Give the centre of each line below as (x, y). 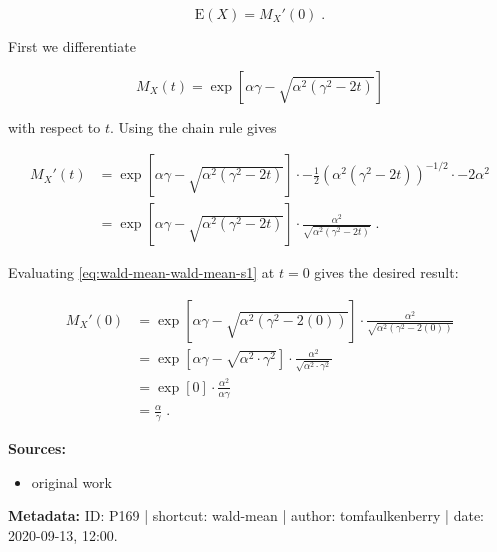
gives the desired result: (386, 272)
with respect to (54, 126)
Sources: (37, 447)
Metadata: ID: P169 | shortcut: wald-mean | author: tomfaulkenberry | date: (246, 515)
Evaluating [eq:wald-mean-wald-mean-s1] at (141, 272)
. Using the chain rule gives (193, 126)
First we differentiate (72, 46)
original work (72, 481)
